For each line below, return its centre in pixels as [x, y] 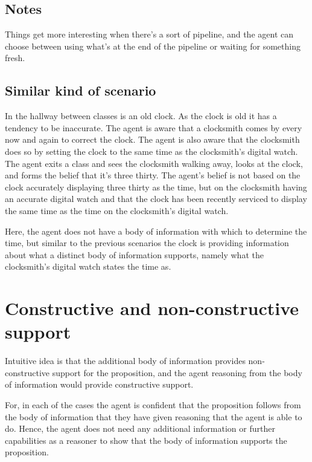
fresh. [15, 58]
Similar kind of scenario [81, 90]
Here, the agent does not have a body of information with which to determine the [156, 231]
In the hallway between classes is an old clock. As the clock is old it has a [141, 116]
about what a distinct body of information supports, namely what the [134, 254]
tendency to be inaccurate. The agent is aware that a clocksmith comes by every [154, 127]
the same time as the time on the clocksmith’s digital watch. [117, 210]
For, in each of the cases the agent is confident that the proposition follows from [153, 405]
